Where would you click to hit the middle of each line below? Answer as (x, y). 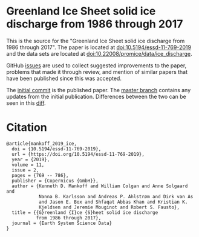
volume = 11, (28, 165)
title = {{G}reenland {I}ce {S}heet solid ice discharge (85, 212)
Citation (27, 128)
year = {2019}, (31, 159)
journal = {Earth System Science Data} (62, 223)
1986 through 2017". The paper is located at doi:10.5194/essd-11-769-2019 (99, 47)
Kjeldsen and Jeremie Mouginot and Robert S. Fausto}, (109, 207)
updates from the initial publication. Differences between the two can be (96, 96)
